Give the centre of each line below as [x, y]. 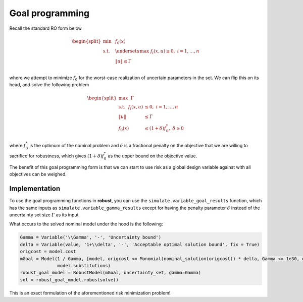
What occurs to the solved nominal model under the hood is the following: [86, 224]
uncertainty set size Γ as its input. [45, 215]
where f [18, 145]
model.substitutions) [84, 265]
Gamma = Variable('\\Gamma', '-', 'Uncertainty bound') [91, 237]
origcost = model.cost [48, 252]
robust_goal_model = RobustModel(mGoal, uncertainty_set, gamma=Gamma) [111, 273]
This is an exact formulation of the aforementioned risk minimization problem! [90, 293]
